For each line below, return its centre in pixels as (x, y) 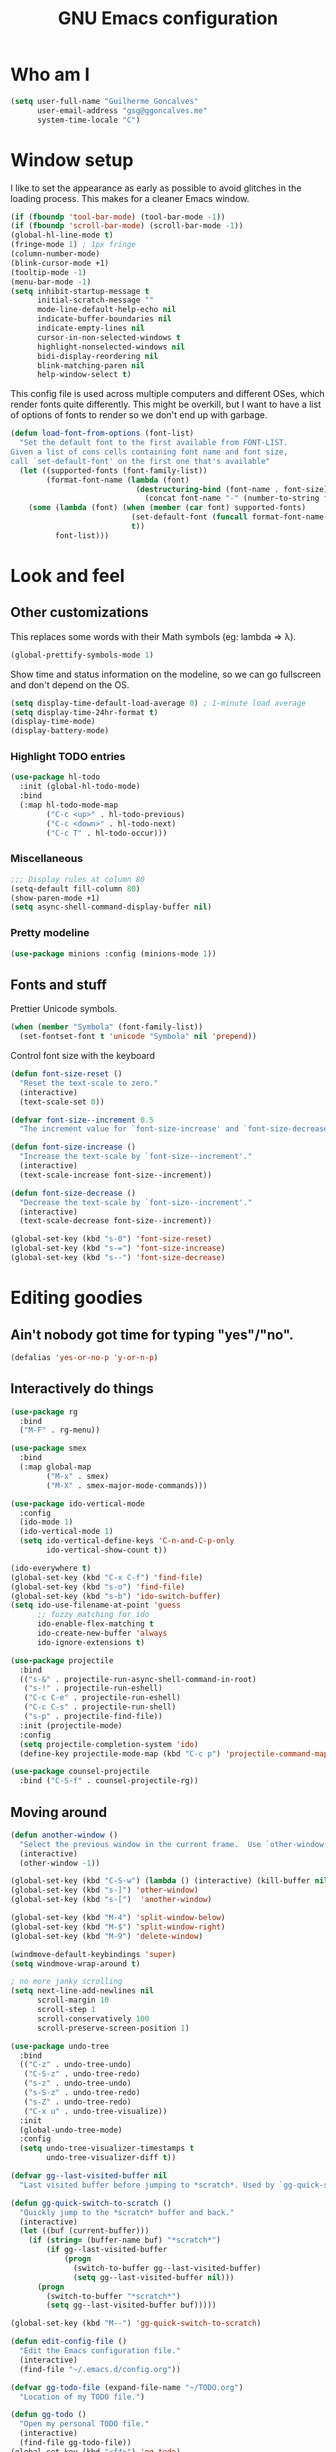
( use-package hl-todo (55, 777)
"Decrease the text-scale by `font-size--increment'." (136, 1202)
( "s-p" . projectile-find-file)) (93, 1717)
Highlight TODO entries (68, 757)
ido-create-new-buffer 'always (102, 1633)
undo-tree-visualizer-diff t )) (111, 2158)
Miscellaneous (46, 859)
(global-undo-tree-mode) (71, 2130)
